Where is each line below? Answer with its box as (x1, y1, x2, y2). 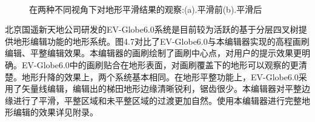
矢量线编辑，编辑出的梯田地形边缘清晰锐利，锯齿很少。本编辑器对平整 (21, 82, 302, 95)
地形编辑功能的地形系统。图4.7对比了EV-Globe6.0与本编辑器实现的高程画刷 (13, 34, 310, 47)
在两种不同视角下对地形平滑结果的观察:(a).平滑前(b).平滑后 (29, 2, 262, 15)
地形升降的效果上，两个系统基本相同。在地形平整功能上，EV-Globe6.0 (21, 70, 299, 83)
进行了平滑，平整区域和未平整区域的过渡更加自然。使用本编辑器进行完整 (13, 94, 302, 106)
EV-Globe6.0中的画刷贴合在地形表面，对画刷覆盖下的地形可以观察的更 (21, 58, 299, 71)
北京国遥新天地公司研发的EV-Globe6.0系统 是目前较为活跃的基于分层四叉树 (5, 23, 299, 36)
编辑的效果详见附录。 (13, 106, 98, 118)
